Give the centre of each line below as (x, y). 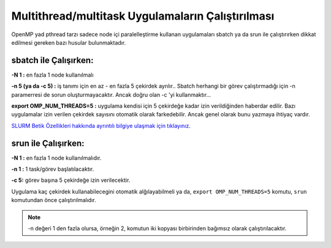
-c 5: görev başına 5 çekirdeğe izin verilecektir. (71, 180)
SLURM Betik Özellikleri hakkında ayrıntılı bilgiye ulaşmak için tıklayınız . (101, 126)
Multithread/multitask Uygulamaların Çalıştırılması (143, 16)
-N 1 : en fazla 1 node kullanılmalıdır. (56, 158)
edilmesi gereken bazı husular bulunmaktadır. (69, 42)
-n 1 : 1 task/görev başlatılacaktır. (53, 169)
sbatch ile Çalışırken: (52, 60)
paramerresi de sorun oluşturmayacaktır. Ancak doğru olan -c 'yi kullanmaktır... (111, 94)
